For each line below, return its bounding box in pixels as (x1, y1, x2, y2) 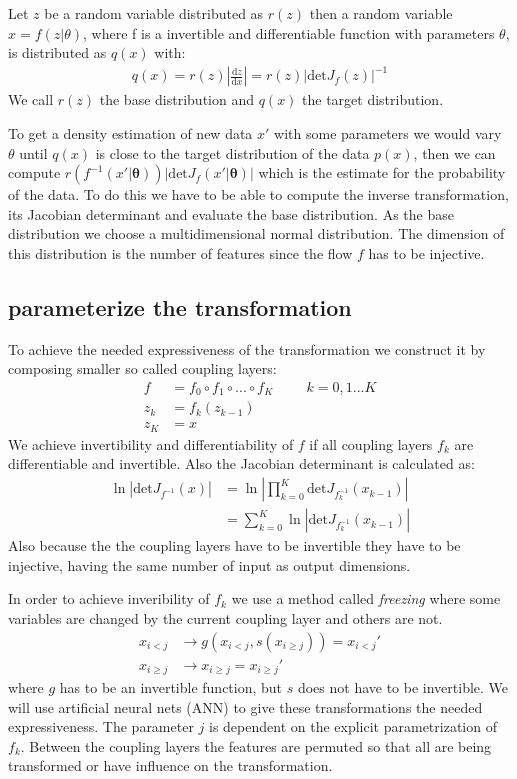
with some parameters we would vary (274, 122, 502, 143)
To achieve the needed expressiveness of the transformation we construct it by (8, 338, 486, 359)
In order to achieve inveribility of (8, 588, 210, 609)
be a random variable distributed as (44, 3, 264, 23)
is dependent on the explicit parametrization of (209, 716, 497, 737)
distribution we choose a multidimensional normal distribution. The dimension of (8, 223, 505, 244)
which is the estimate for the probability (258, 162, 506, 183)
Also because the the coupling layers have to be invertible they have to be (8, 535, 461, 556)
